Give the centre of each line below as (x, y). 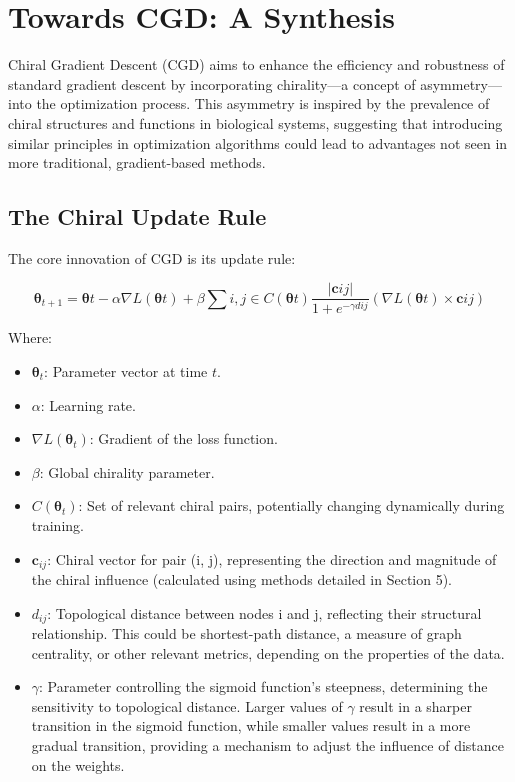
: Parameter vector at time (126, 371)
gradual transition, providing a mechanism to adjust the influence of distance (267, 745)
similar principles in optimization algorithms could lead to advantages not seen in (258, 142)
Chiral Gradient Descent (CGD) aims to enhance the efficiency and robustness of (256, 64)
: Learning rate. (88, 404)
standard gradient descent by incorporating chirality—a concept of (212, 83)
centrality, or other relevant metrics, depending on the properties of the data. (268, 652)
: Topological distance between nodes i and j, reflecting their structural (264, 612)
